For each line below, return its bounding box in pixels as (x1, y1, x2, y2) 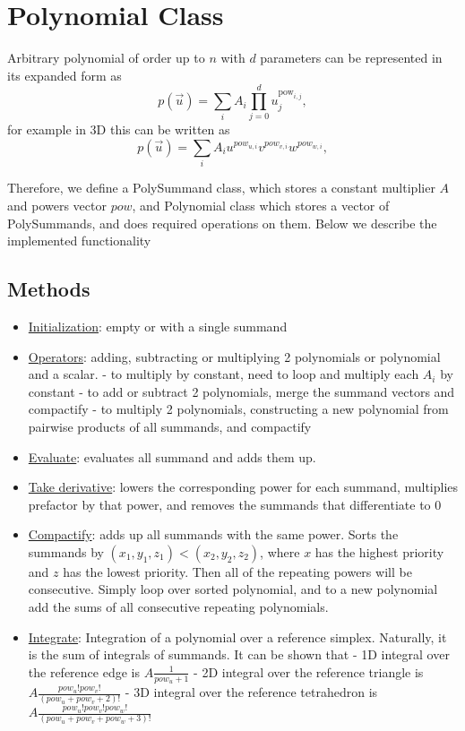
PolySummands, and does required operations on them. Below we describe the (7, 213, 437, 232)
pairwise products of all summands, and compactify (28, 417, 312, 435)
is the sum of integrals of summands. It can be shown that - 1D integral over (28, 645, 450, 664)
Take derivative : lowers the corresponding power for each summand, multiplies (28, 477, 459, 496)
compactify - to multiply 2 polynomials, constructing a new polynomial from (28, 400, 449, 418)
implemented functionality (7, 231, 151, 250)
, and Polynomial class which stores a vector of (132, 195, 390, 214)
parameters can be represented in (260, 48, 443, 67)
